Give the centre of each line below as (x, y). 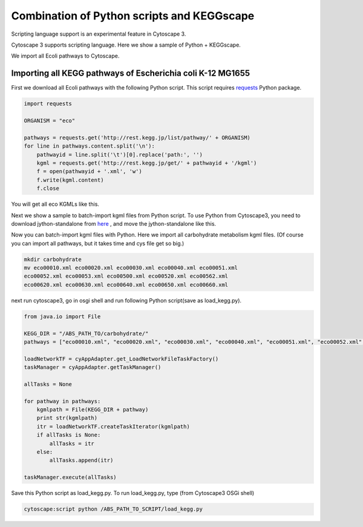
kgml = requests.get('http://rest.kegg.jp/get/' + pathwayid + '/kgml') (147, 163)
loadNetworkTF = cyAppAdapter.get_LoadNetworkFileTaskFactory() (121, 359)
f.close (48, 188)
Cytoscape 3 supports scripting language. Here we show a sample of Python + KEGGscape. (126, 45)
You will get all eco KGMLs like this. (55, 204)
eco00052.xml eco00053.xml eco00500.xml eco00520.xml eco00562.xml (126, 276)
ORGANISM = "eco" (50, 121)
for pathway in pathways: (62, 401)
